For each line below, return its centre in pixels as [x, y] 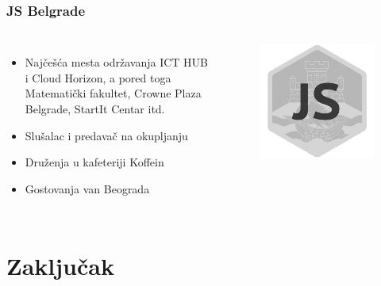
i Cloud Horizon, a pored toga [98, 77]
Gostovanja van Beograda [87, 188]
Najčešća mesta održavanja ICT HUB [116, 62]
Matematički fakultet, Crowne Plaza [113, 93]
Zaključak [60, 265]
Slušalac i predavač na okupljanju [106, 135]
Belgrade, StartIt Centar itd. [95, 109]
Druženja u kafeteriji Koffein [94, 162]
